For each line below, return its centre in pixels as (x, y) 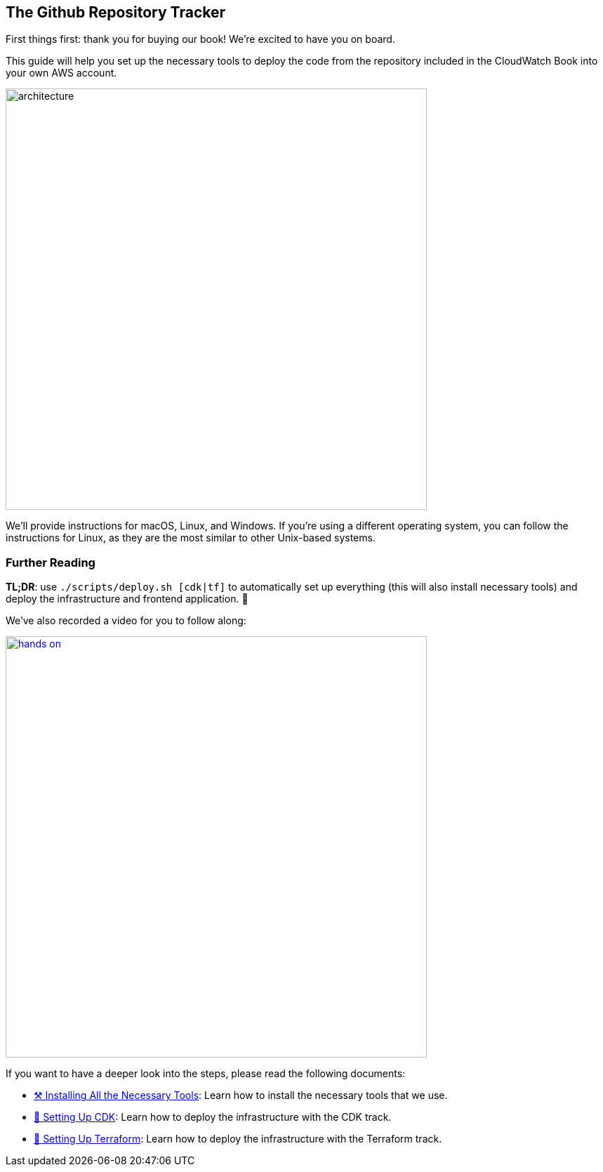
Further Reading (51, 562)
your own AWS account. (61, 73)
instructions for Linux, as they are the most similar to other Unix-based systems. (191, 538)
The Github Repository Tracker (116, 12)
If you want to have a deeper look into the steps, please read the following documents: (206, 1074)
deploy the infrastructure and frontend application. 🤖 (127, 599)
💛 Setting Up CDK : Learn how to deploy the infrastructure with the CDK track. (213, 1117)
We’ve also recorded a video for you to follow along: (126, 621)
